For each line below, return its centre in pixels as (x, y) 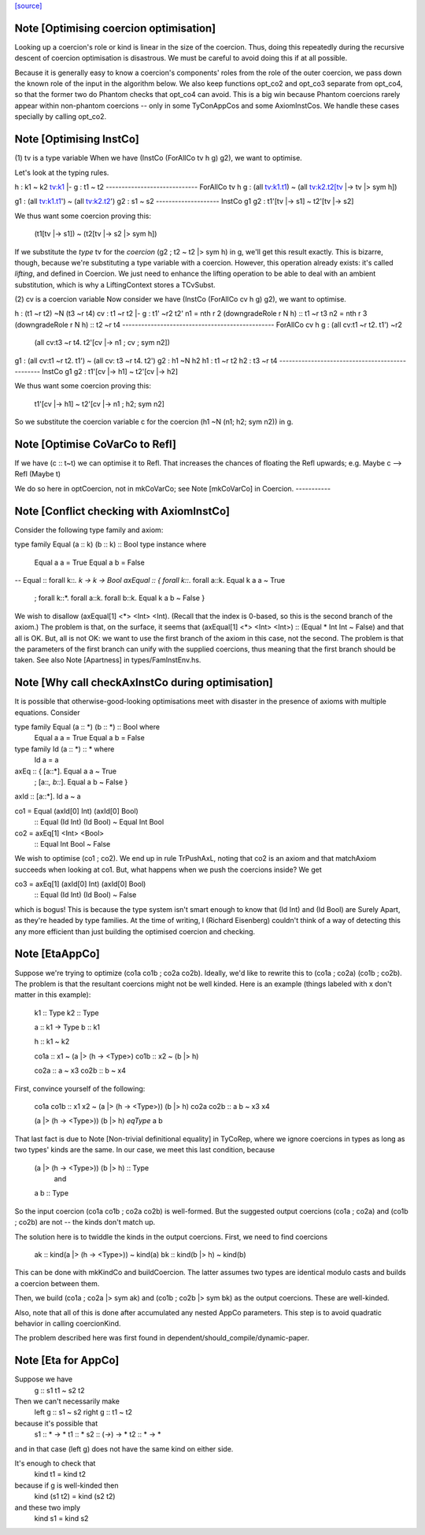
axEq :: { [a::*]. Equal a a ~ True (66, 771)
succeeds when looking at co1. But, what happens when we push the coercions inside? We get (168, 869)
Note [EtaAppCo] (57, 954)
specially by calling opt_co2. (60, 117)
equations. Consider (47, 712)
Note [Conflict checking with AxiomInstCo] (122, 511)
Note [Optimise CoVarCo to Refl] (96, 444)
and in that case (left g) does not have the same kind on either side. (124, 1448)
